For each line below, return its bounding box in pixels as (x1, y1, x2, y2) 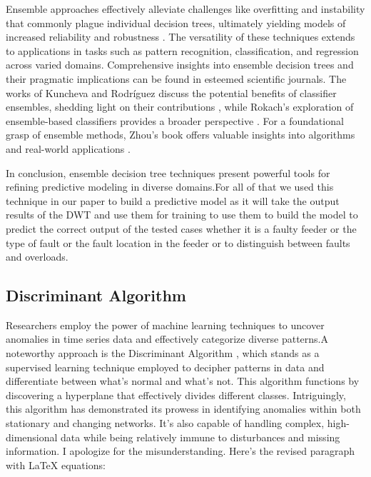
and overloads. (6, 249, 68, 264)
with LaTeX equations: (6, 457, 106, 472)
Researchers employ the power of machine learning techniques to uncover (6, 317, 325, 332)
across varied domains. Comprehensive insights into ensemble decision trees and (6, 57, 354, 72)
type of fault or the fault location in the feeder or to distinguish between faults (6, 235, 350, 250)
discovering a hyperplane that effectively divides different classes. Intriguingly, (6, 387, 346, 402)
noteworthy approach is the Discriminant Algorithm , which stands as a (6, 346, 320, 361)
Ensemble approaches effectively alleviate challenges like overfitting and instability (6, 1, 365, 16)
